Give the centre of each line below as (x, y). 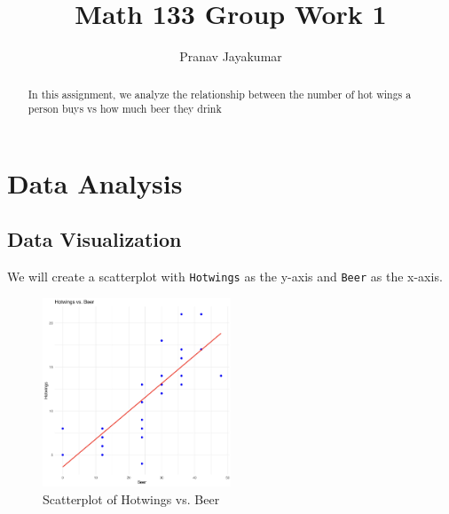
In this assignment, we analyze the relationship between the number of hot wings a (220, 94)
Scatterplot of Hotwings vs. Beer (131, 498)
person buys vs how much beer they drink (125, 109)
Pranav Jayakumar (231, 56)
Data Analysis (95, 182)
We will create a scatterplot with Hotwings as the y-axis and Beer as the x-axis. (225, 277)
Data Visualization (95, 239)
